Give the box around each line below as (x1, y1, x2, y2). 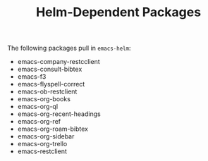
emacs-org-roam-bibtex (17, 124, 88, 134)
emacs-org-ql (17, 103, 59, 111)
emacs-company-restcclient (17, 58, 100, 66)
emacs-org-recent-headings (17, 110, 101, 118)
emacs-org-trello (17, 140, 68, 148)
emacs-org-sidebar (17, 132, 75, 141)
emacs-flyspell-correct (17, 80, 85, 89)
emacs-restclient (17, 147, 67, 155)
